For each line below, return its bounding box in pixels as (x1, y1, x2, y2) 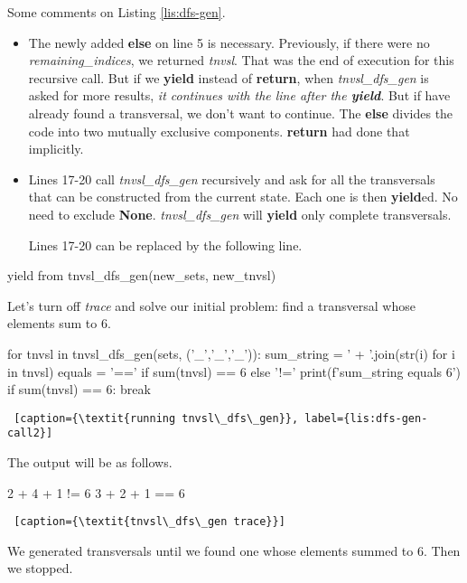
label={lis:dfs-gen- (304, 411, 428, 425)
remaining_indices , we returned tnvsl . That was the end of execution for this (28, 51, 454, 70)
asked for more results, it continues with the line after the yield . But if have (28, 86, 451, 105)
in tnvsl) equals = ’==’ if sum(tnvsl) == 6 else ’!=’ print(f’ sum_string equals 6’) (7, 362, 462, 381)
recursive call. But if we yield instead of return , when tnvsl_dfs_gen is (28, 68, 429, 87)
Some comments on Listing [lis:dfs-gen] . (7, 3, 226, 21)
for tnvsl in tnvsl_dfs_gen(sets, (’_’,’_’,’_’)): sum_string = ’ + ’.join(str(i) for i (7, 343, 455, 362)
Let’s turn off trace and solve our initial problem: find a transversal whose (7, 296, 416, 315)
